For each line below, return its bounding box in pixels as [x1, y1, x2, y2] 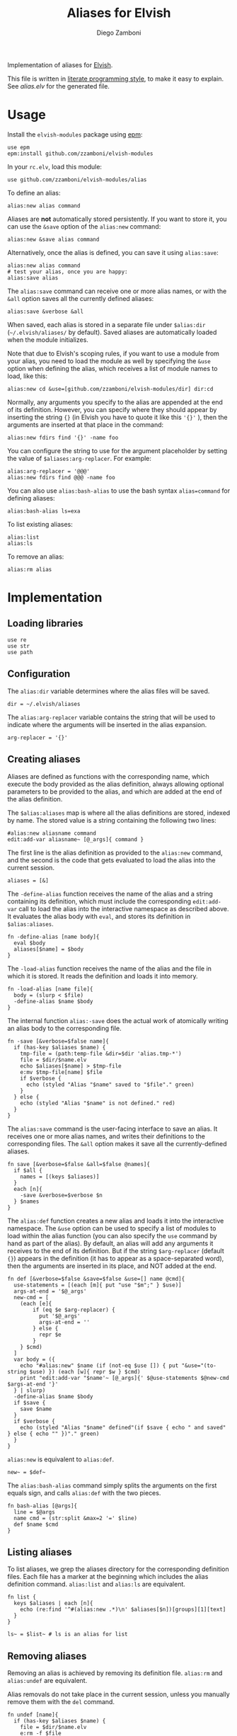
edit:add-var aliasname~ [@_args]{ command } [7, 835, 144, 843]
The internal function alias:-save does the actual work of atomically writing [7, 1016, 229, 1024]
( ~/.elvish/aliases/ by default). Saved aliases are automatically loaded [7, 328, 217, 336]
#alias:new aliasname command [7, 830, 97, 837]
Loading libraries [7, 617, 83, 629]
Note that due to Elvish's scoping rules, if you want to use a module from [7, 349, 219, 358]
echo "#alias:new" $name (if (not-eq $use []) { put [20, 1361, 179, 1369]
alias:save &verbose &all [7, 308, 83, 315]
